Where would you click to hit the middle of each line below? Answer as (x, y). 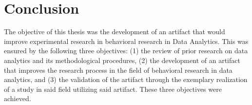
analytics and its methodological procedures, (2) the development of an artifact (122, 60)
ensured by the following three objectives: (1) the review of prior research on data (126, 51)
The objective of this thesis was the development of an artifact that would (115, 31)
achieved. (18, 98)
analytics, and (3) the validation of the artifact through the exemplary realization (126, 79)
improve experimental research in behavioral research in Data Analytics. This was (126, 41)
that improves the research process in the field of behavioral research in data (118, 70)
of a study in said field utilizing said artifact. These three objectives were (113, 89)
